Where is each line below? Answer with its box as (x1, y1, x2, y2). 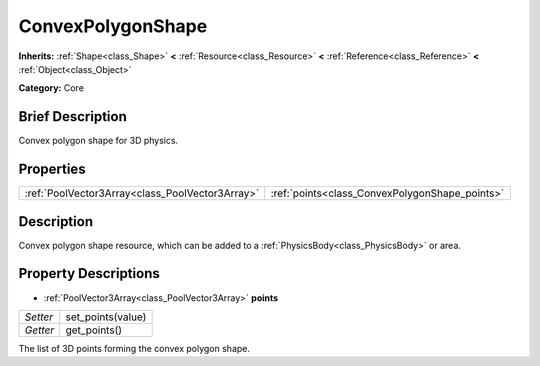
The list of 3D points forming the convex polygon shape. (18, 342, 250, 354)
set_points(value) (65, 310, 147, 324)
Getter (24, 323, 55, 337)
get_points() (65, 323, 123, 337)
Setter (24, 310, 54, 324)
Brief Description (18, 108, 127, 125)
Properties (18, 161, 86, 178)
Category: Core (18, 82, 85, 94)
